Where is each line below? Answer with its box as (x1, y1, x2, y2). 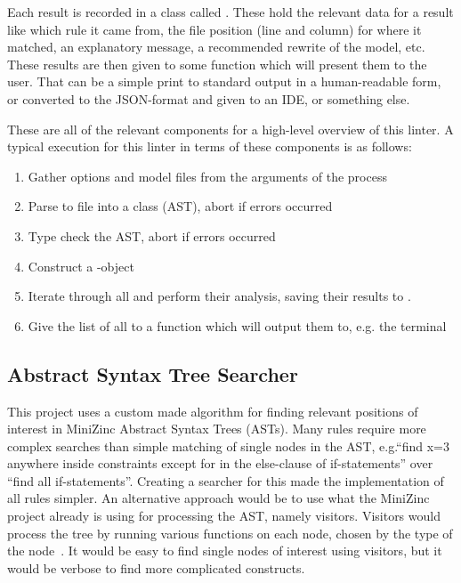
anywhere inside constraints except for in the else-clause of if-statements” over (7, 454, 433, 473)
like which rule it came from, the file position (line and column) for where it (7, 20, 422, 38)
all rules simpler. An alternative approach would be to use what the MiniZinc (7, 489, 430, 507)
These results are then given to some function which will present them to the (7, 54, 427, 73)
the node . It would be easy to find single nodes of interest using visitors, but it (7, 541, 442, 560)
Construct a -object (28, 256, 134, 275)
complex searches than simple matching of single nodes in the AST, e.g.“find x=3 (7, 436, 450, 455)
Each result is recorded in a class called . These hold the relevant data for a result (7, 3, 454, 20)
